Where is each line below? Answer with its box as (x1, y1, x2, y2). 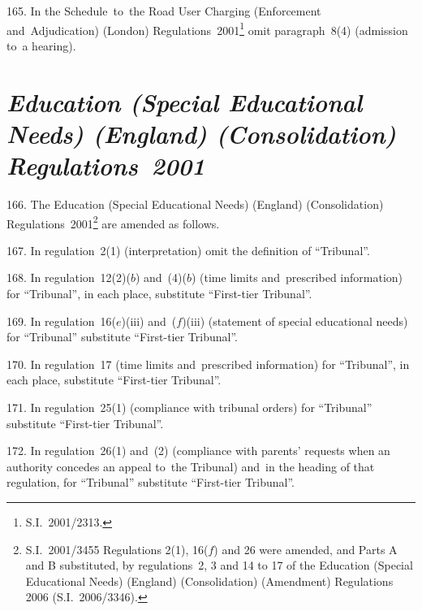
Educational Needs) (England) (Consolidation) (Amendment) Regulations (25, 572, 394, 589)
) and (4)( (135, 269, 187, 286)
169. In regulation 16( (6, 312, 117, 329)
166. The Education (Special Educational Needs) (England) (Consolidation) (6, 195, 384, 212)
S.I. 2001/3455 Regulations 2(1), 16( (25, 540, 209, 557)
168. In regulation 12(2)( (6, 269, 131, 286)
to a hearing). (6, 37, 76, 54)
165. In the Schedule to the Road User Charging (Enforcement (6, 2, 321, 19)
